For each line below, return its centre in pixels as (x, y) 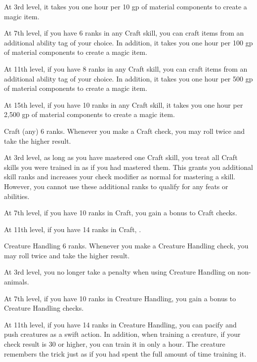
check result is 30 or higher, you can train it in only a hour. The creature (115, 344)
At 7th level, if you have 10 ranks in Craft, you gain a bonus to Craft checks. (121, 213)
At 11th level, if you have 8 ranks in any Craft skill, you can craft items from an (126, 68)
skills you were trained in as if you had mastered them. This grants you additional (128, 167)
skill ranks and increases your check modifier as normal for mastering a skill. (120, 177)
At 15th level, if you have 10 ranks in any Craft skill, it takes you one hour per (124, 104)
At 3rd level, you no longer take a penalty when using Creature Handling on (120, 272)
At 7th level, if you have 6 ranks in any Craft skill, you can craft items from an (124, 33)
